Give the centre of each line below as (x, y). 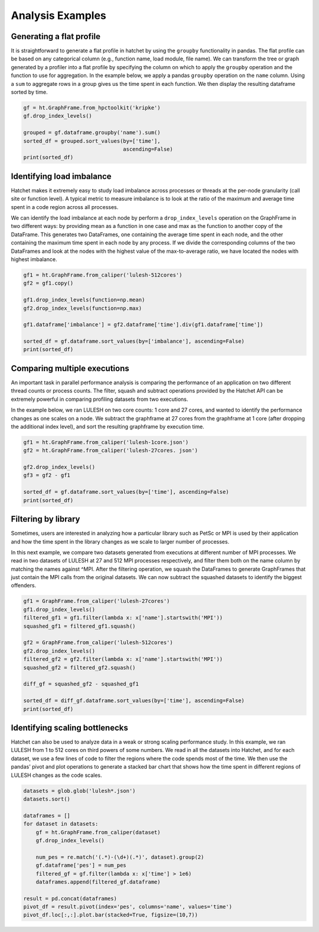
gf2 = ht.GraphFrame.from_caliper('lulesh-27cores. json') (110, 451)
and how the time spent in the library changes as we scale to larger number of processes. (120, 541)
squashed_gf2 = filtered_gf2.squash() (79, 667)
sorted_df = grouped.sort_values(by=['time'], (92, 141)
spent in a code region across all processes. (65, 207)
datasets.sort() (47, 799)
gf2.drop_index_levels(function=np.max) (82, 308)
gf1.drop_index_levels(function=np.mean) (84, 300)
